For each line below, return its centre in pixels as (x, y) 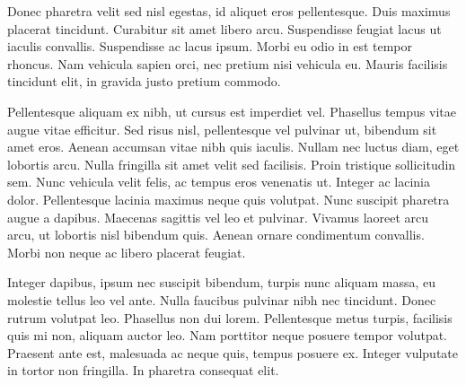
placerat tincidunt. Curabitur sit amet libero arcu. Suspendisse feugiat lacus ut (224, 28)
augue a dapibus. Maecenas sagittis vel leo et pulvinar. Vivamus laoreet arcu (218, 217)
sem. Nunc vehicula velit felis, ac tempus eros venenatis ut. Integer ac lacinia (219, 182)
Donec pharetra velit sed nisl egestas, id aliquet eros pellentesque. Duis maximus (229, 11)
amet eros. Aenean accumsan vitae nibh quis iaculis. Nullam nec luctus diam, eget (233, 147)
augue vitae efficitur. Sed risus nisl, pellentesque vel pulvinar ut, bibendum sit (222, 129)
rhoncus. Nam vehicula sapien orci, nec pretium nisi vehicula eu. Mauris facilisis (228, 63)
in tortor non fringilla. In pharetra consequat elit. (143, 370)
